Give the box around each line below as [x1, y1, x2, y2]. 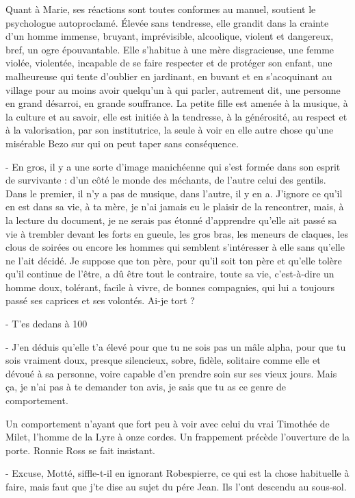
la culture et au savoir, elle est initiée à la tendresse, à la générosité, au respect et [5, 109, 347, 123]
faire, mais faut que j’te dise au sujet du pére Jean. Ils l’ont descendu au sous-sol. [5, 480, 347, 493]
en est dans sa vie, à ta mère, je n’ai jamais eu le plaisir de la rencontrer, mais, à [5, 199, 344, 214]
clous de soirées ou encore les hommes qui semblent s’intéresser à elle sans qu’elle [5, 240, 345, 254]
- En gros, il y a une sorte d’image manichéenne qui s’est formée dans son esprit [5, 159, 341, 173]
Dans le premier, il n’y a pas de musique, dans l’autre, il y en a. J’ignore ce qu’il [5, 186, 343, 200]
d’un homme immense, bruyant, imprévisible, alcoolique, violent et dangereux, [5, 29, 334, 43]
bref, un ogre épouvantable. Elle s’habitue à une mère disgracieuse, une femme [5, 42, 334, 56]
